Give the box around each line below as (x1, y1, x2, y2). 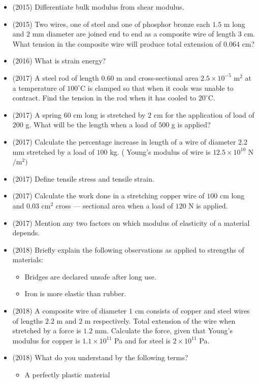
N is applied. (188, 200, 228, 211)
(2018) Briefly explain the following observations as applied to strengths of (12, 244, 244, 255)
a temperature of (12, 82, 65, 93)
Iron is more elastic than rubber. (24, 288, 126, 299)
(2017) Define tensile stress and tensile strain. (12, 173, 154, 184)
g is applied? (171, 119, 211, 130)
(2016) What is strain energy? (12, 55, 106, 66)
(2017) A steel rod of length (12, 72, 99, 83)
